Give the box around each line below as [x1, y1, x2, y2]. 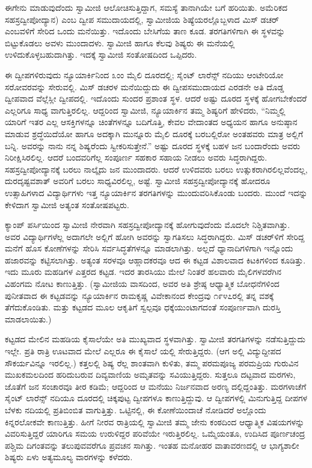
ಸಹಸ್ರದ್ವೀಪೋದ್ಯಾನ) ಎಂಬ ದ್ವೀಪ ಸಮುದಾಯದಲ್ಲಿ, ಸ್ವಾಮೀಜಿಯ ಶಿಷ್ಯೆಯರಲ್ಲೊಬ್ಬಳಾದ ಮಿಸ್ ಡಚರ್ [5, 13, 280, 25]
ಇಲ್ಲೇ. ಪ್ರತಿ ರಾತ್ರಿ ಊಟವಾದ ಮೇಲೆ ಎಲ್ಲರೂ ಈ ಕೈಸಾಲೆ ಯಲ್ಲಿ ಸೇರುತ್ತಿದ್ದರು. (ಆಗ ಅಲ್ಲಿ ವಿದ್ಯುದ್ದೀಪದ [5, 345, 281, 357]
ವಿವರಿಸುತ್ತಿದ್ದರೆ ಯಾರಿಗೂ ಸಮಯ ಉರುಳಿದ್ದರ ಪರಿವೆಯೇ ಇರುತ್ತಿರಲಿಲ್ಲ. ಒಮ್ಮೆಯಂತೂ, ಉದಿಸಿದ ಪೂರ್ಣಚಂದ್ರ [5, 427, 305, 440]
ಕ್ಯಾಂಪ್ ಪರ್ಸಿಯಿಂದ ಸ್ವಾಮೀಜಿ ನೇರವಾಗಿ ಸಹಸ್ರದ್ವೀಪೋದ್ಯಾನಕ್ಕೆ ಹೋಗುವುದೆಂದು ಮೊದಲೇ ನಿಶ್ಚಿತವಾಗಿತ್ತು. [5, 218, 290, 231]
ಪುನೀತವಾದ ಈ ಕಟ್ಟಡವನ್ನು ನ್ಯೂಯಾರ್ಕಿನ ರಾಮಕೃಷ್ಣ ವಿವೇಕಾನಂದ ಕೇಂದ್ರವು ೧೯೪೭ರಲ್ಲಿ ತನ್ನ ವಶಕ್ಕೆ [5, 289, 274, 301]
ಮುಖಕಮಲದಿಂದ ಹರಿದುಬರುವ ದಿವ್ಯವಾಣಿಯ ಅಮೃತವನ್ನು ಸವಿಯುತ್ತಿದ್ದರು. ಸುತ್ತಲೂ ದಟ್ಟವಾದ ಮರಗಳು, [5, 368, 296, 381]
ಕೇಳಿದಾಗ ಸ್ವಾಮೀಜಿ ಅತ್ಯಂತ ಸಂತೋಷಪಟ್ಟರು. [5, 198, 129, 211]
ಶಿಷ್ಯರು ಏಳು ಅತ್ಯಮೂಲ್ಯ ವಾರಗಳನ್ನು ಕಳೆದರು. [5, 451, 133, 463]
